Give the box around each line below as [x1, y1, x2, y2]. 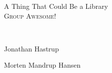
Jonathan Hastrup [4, 43, 59, 53]
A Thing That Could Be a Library [4, 1, 108, 11]
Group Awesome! [4, 10, 56, 21]
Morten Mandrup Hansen [4, 60, 81, 70]
